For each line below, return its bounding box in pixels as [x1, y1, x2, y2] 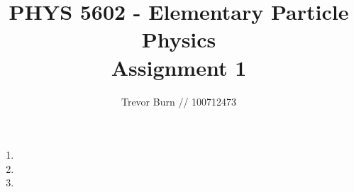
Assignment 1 [111, 52, 247, 81]
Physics [141, 25, 216, 54]
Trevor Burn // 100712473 [121, 94, 237, 108]
